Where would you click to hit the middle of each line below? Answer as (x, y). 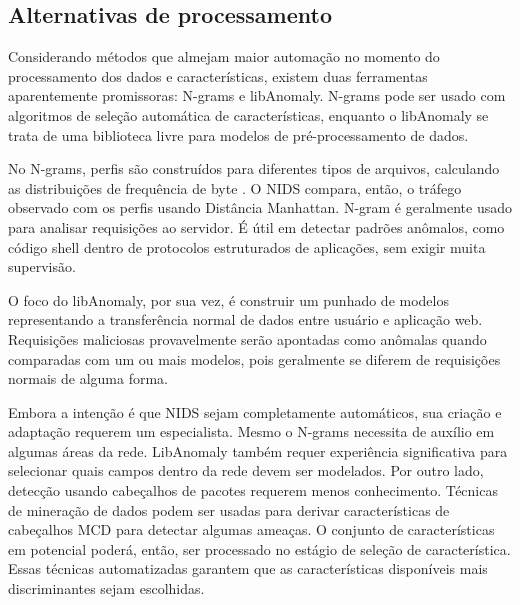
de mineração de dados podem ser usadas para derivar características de (229, 509)
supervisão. (42, 266)
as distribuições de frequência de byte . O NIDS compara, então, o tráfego (235, 187)
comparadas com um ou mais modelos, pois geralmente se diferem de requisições (254, 358)
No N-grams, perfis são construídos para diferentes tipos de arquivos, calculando (254, 168)
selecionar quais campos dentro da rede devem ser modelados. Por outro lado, (246, 470)
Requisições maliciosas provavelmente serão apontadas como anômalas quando (247, 338)
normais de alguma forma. (88, 378)
